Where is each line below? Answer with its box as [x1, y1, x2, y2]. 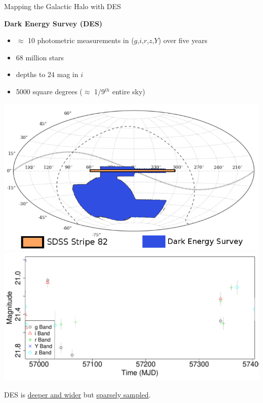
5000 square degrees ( [16, 86, 83, 96]
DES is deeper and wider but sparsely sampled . [4, 389, 151, 399]
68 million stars [16, 52, 64, 62]
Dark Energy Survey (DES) [4, 18, 103, 28]
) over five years [158, 35, 207, 46]
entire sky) [112, 86, 146, 96]
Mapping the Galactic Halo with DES [4, 1, 121, 11]
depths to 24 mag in [16, 69, 78, 80]
